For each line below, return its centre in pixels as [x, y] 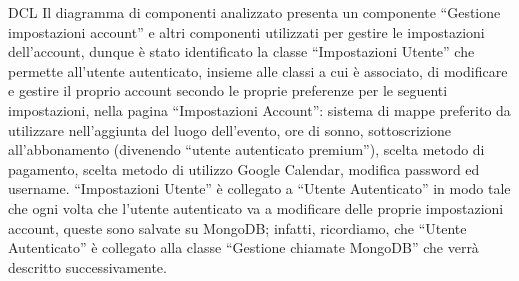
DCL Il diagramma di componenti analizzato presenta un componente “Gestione [254, 12]
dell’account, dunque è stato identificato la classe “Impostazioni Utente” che [241, 51]
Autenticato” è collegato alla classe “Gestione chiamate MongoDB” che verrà [243, 247]
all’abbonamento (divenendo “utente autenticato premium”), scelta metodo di [246, 149]
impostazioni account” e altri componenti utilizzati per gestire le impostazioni [246, 31]
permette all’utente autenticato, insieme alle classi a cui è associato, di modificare [258, 70]
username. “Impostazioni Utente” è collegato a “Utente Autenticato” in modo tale [259, 188]
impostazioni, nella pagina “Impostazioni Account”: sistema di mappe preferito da [259, 109]
